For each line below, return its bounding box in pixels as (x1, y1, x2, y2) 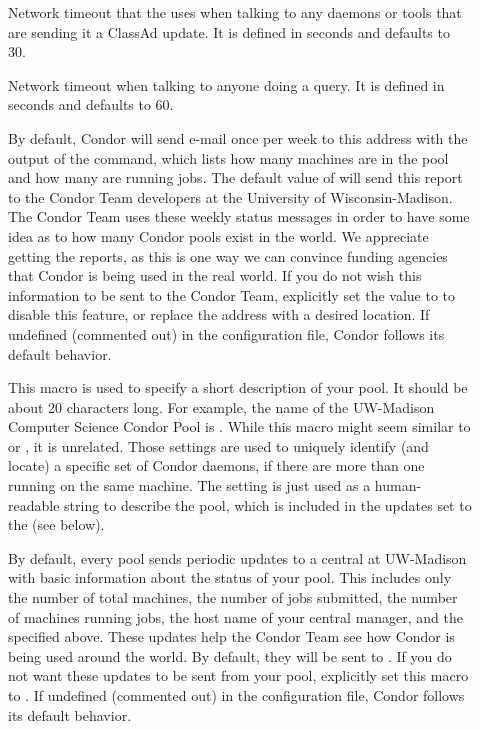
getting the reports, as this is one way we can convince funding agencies (8, 245, 448, 266)
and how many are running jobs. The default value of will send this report (8, 167, 463, 188)
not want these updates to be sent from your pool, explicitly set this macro (8, 665, 469, 686)
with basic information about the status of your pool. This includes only (8, 567, 452, 588)
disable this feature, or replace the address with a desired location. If (8, 304, 430, 325)
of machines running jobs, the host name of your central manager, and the (8, 606, 464, 627)
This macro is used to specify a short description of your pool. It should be (8, 377, 468, 398)
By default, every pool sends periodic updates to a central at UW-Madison (8, 547, 467, 568)
